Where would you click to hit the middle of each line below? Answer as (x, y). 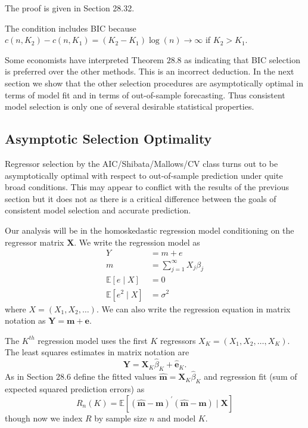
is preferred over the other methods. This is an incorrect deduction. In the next (150, 71)
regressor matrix (35, 242)
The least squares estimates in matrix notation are (97, 352)
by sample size (121, 418)
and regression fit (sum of (251, 376)
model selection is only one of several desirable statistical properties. (130, 106)
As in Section (29, 376)
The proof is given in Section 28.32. (70, 8)
